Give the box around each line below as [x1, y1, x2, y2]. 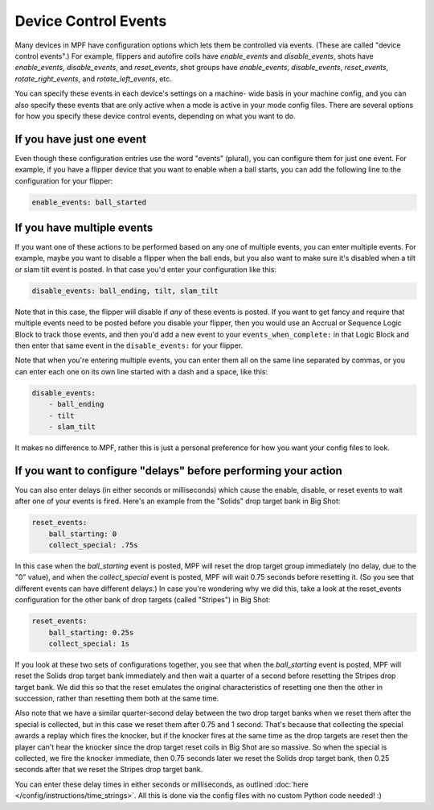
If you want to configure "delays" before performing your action [14, 464, 343, 477]
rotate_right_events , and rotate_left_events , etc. [14, 73, 172, 84]
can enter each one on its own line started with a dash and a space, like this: [14, 366, 268, 376]
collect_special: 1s [48, 638, 130, 648]
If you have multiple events [14, 221, 154, 234]
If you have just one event [14, 132, 147, 146]
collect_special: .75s [48, 540, 138, 549]
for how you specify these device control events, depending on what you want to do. [14, 111, 297, 121]
